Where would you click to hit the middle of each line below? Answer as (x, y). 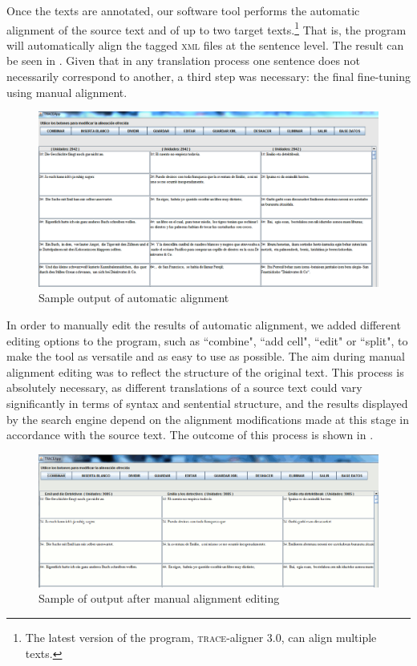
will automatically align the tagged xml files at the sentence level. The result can (205, 44)
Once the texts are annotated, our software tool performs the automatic (183, 10)
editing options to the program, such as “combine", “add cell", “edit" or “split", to (207, 340)
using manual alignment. (67, 92)
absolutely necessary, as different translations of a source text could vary (184, 387)
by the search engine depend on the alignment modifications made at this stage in (208, 419)
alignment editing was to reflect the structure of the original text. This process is (205, 371)
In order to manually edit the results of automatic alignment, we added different (204, 325)
